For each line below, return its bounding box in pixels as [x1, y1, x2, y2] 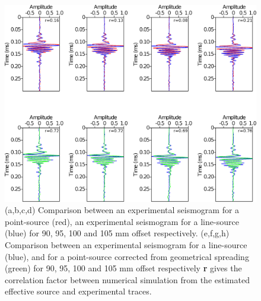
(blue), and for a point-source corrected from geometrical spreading [5, 250, 249, 262]
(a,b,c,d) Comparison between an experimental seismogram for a [5, 204, 240, 216]
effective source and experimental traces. [5, 285, 152, 297]
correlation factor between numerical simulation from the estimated [5, 273, 250, 286]
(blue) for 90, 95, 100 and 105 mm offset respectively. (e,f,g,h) [5, 227, 230, 239]
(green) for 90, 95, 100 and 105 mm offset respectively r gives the [5, 262, 242, 274]
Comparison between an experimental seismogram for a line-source [5, 239, 247, 251]
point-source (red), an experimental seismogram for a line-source [5, 215, 239, 227]
